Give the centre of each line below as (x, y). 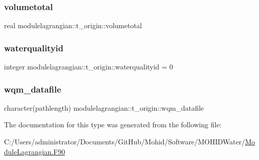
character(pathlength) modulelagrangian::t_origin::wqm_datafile (104, 107)
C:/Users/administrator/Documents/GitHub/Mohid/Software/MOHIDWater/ (125, 142)
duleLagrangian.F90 (35, 151)
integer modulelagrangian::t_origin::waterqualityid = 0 (89, 67)
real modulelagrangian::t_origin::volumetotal (73, 25)
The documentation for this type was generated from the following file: (113, 125)
